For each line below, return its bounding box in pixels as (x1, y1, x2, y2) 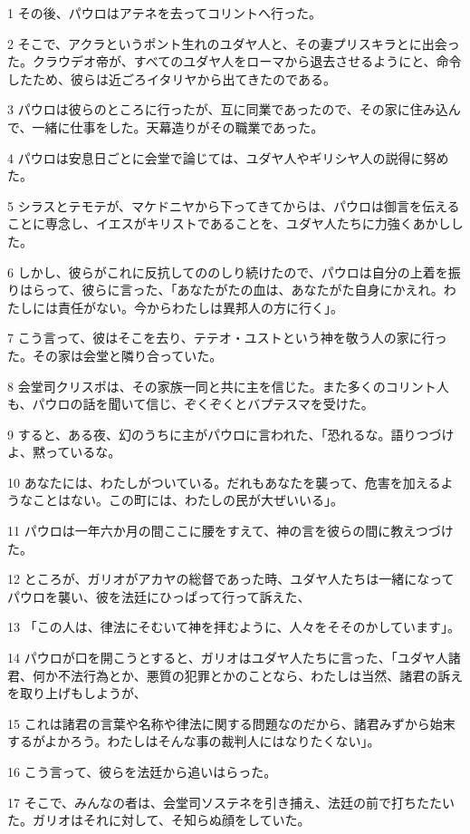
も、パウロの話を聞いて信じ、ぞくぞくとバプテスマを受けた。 (7, 394, 374, 413)
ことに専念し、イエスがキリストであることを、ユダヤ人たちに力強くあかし (7, 214, 451, 233)
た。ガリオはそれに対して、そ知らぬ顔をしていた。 (7, 810, 311, 829)
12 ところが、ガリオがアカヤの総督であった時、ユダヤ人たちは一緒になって (7, 569, 455, 588)
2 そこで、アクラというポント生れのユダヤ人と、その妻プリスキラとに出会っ (7, 34, 460, 53)
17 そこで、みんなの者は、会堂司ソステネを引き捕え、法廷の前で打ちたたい (7, 792, 456, 811)
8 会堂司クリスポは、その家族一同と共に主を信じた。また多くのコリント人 (7, 376, 449, 395)
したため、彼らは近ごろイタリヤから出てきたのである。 (7, 69, 336, 88)
